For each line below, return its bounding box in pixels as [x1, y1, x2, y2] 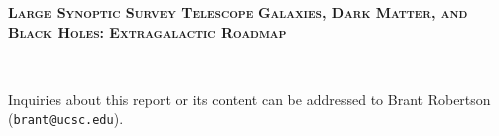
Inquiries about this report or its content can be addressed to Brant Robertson [8, 88, 491, 109]
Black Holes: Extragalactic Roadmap [8, 21, 287, 42]
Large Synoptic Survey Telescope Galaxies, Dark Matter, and [8, 2, 468, 22]
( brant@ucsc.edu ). [8, 108, 124, 129]
